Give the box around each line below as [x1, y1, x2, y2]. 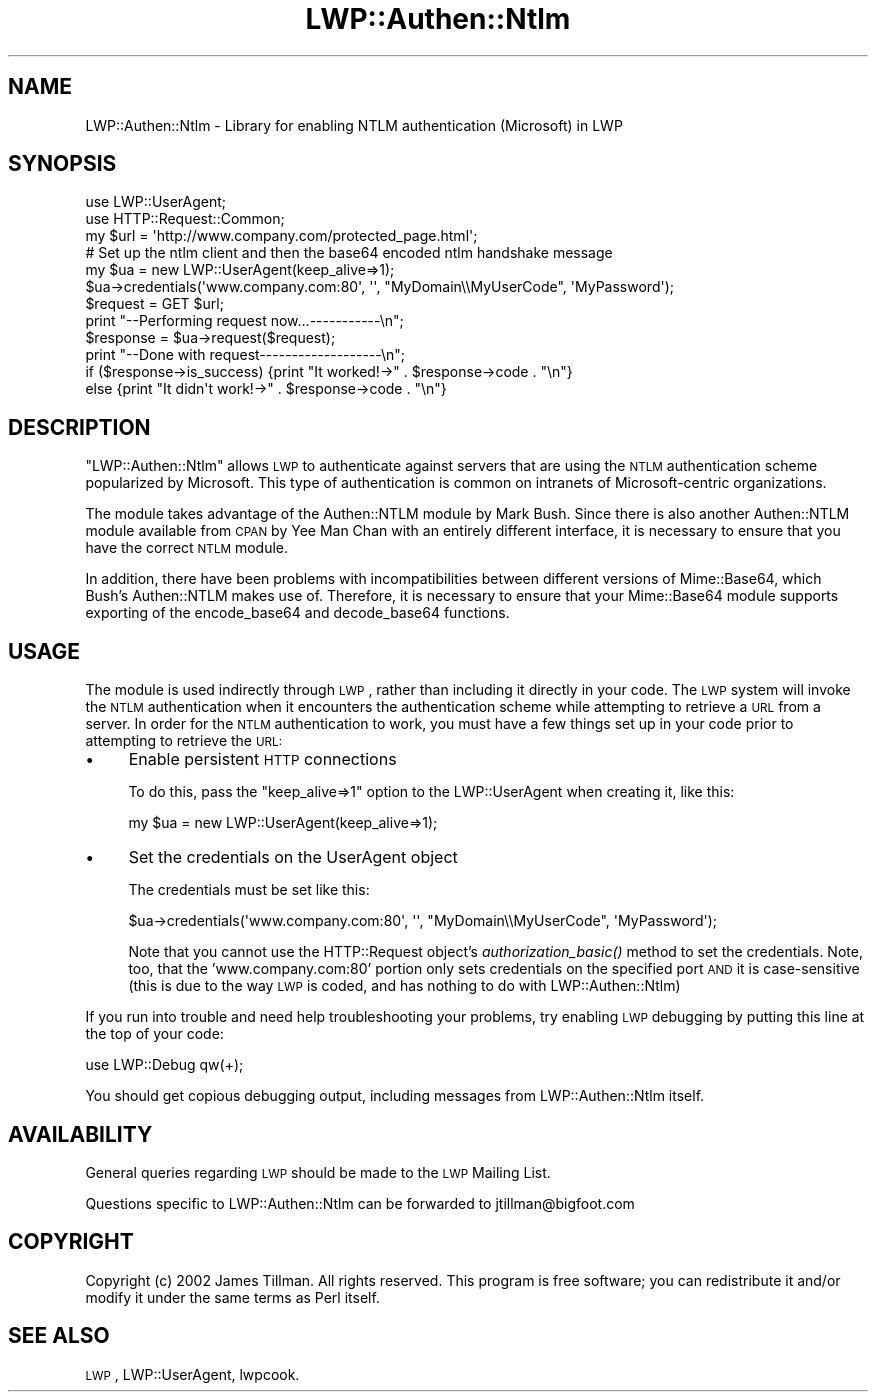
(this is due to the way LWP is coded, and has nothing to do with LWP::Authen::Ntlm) [128, 977, 681, 995]
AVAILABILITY [8, 1121, 153, 1147]
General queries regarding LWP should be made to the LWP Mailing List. [85, 1163, 551, 1181]
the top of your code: [85, 1025, 224, 1043]
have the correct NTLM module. [85, 539, 289, 557]
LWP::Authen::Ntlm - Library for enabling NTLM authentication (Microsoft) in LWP [85, 116, 623, 134]
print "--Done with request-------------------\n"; [85, 346, 406, 364]
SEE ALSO [8, 1323, 110, 1349]
